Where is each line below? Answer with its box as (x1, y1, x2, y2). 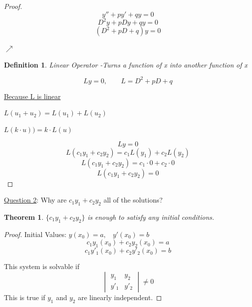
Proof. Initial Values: (4, 229, 66, 239)
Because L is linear (4, 91, 61, 101)
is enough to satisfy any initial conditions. (87, 211, 215, 222)
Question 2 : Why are (4, 195, 67, 205)
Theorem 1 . (4, 211, 44, 222)
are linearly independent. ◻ (78, 292, 162, 302)
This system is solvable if (4, 261, 80, 272)
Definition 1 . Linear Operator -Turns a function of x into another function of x (4, 59, 248, 69)
